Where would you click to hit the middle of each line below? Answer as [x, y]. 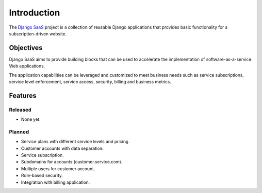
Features [23, 95]
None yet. [31, 119]
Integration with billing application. [55, 182]
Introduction [34, 13]
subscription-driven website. [38, 33]
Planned [19, 132]
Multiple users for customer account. [58, 169]
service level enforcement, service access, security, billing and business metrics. [90, 82]
